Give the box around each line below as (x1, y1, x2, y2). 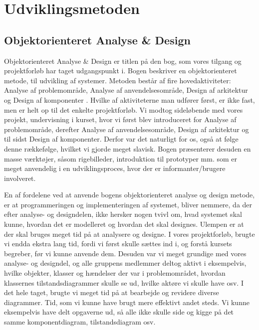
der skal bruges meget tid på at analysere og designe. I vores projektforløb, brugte (4, 228, 255, 239)
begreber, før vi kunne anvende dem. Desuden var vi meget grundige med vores (4, 248, 247, 258)
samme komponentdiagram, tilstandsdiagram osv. (4, 317, 156, 327)
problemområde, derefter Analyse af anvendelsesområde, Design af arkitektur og (4, 124, 249, 134)
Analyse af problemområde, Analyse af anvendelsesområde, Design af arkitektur (4, 85, 248, 95)
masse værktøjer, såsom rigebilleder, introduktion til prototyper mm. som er (4, 153, 237, 164)
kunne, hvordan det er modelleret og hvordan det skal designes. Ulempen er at (4, 219, 244, 229)
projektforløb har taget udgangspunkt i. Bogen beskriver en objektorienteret (4, 65, 237, 76)
